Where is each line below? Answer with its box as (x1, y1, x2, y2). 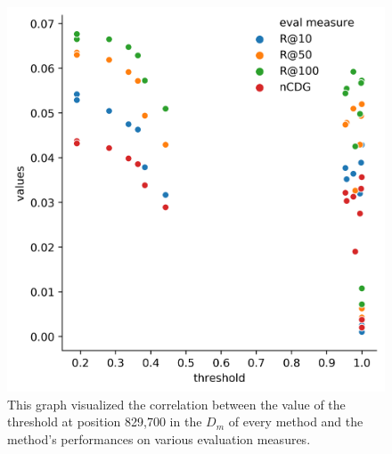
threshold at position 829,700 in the (7, 412, 202, 431)
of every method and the (228, 412, 363, 431)
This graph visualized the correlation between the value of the (7, 394, 346, 413)
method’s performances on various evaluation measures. (7, 429, 311, 448)
